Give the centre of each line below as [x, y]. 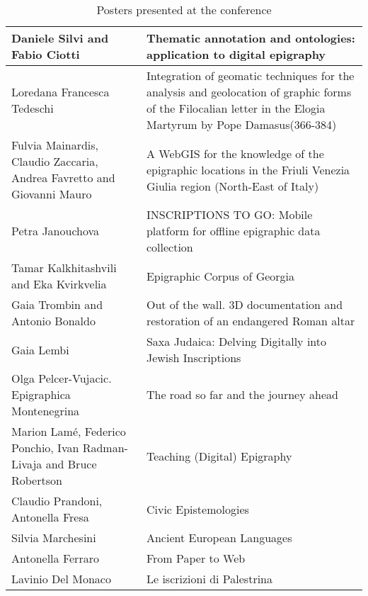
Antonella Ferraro [55, 558]
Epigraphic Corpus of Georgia [220, 276]
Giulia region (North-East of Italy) [232, 186]
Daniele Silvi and [60, 38]
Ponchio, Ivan [45, 448]
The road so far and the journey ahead [242, 394]
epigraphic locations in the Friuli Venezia [248, 169]
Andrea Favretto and [63, 178]
